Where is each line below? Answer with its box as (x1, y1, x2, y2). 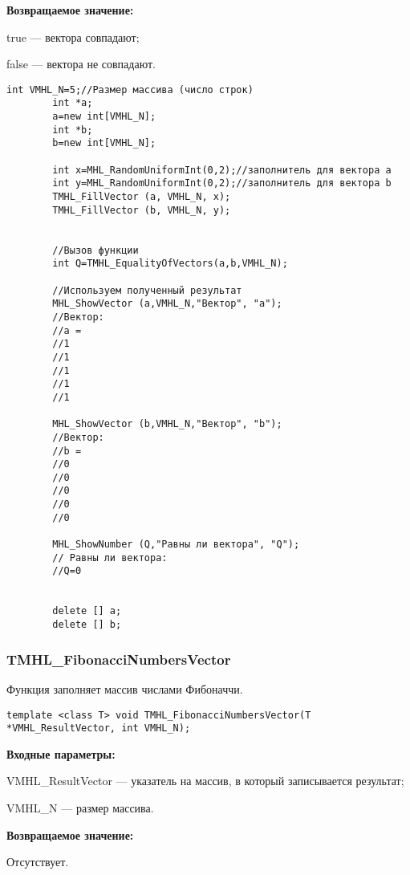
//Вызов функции (52, 244, 139, 256)
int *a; (52, 97, 93, 109)
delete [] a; (52, 605, 122, 617)
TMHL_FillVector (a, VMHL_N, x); (52, 191, 231, 203)
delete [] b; (52, 619, 122, 631)
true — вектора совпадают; (6, 28, 140, 45)
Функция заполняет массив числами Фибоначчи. (6, 680, 243, 697)
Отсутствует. (6, 853, 69, 870)
